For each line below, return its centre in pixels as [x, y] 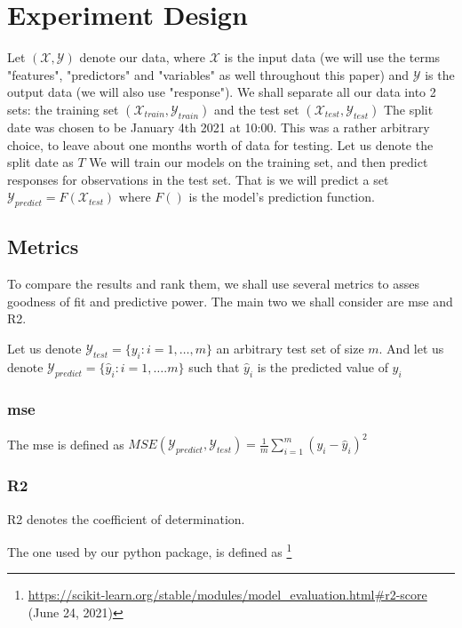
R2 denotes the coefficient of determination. [126, 518]
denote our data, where [143, 57]
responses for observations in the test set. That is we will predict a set [198, 179]
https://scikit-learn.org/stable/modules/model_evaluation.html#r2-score [227, 595]
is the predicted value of [323, 366]
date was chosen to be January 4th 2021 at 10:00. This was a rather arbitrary [219, 127]
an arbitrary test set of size [290, 349]
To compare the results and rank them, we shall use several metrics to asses [213, 284]
